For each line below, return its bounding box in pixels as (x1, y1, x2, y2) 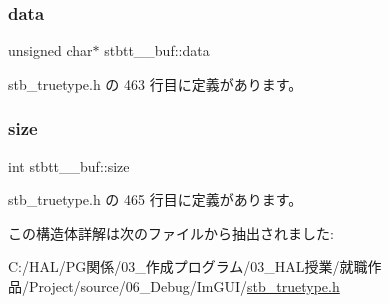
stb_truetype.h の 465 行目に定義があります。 (8, 189, 303, 210)
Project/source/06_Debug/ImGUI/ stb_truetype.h (28, 276, 340, 296)
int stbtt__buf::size (8, 155, 130, 176)
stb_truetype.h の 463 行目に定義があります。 (8, 73, 303, 94)
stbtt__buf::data (104, 40, 210, 61)
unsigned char (8, 40, 93, 61)
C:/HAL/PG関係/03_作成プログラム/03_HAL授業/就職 (8, 256, 368, 277)
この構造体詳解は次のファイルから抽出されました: (8, 222, 334, 243)
